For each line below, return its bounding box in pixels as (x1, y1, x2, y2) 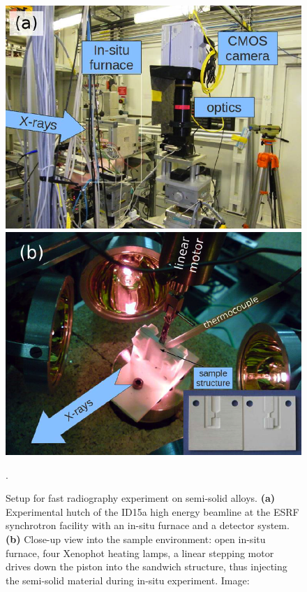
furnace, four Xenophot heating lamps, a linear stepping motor (6, 545, 274, 560)
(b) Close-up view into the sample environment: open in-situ (6, 532, 266, 546)
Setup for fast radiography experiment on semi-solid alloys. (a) (6, 491, 275, 505)
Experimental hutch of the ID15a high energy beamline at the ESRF (6, 504, 299, 519)
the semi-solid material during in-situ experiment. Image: (6, 572, 250, 587)
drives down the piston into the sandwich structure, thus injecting (6, 559, 287, 574)
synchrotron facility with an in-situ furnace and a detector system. (6, 518, 290, 533)
